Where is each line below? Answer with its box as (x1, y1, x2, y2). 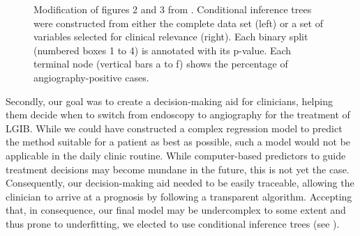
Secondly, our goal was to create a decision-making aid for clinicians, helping (6, 93, 333, 108)
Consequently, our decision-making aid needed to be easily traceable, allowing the (6, 175, 354, 190)
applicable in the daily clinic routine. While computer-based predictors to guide (6, 148, 346, 162)
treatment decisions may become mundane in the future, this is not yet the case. (6, 162, 350, 176)
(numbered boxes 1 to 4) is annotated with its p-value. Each (33, 42, 292, 57)
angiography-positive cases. (33, 70, 149, 84)
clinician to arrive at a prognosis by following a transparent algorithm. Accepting (6, 189, 352, 203)
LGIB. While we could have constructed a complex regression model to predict (6, 120, 343, 135)
